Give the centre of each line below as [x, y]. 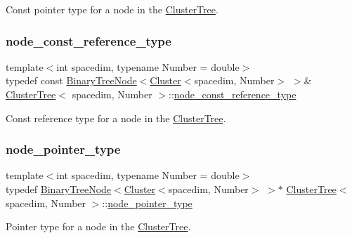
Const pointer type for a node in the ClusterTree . [112, 9]
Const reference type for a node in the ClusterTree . [116, 118]
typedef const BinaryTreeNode [71, 80]
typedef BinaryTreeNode [59, 189]
